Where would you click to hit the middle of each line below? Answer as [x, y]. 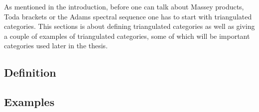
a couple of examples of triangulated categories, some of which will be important [127, 36]
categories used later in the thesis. [56, 46]
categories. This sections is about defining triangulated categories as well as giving [129, 26]
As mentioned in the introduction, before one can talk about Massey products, [124, 6]
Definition [30, 72]
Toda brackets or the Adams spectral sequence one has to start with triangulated [128, 16]
